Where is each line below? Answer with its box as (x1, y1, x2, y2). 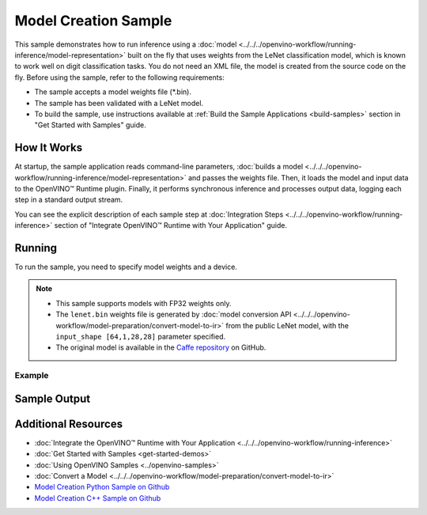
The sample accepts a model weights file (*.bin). (34, 87, 191, 97)
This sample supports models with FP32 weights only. (55, 298, 232, 308)
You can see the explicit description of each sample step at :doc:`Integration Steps (14, 210, 284, 219)
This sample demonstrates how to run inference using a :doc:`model (14, 40, 237, 49)
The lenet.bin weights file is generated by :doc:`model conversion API (55, 309, 292, 320)
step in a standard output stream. (14, 195, 123, 205)
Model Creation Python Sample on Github (34, 483, 170, 492)
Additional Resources (14, 417, 123, 430)
